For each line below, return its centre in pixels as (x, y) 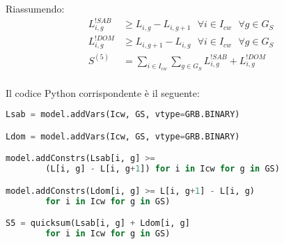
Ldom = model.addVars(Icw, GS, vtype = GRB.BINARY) (123, 136)
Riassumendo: (35, 8)
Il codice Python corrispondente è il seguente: (103, 92)
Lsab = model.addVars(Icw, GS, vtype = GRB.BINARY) (123, 115)
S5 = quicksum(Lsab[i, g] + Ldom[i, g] (98, 223)
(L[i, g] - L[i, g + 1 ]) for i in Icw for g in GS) (163, 169)
